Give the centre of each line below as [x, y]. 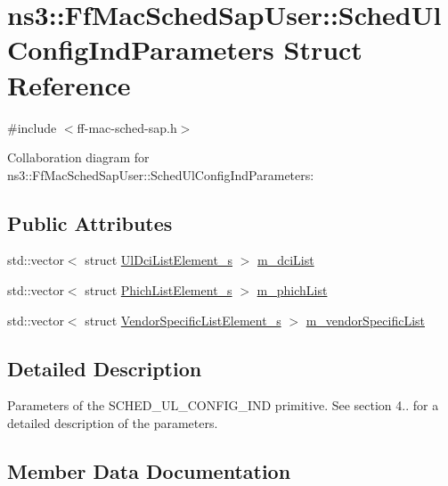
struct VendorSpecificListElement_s [183, 320]
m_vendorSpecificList [365, 320]
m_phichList [292, 290]
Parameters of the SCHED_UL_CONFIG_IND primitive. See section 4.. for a [223, 405]
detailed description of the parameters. [113, 423]
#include [32, 127]
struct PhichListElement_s [159, 290]
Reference [69, 84]
